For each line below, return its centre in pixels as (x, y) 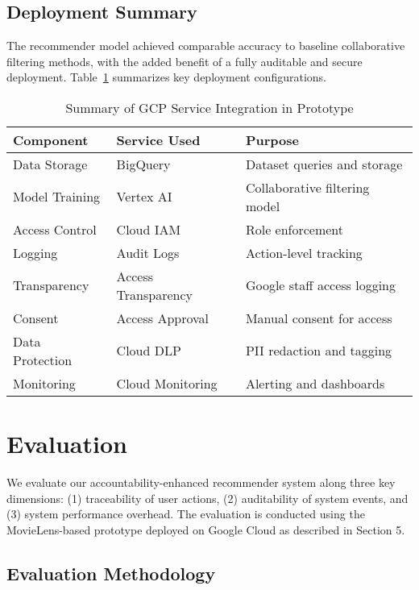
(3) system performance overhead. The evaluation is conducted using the (186, 514)
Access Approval (163, 318)
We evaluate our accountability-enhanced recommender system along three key (201, 482)
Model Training (57, 197)
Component (51, 139)
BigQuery (143, 164)
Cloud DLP (149, 351)
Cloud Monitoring (167, 383)
